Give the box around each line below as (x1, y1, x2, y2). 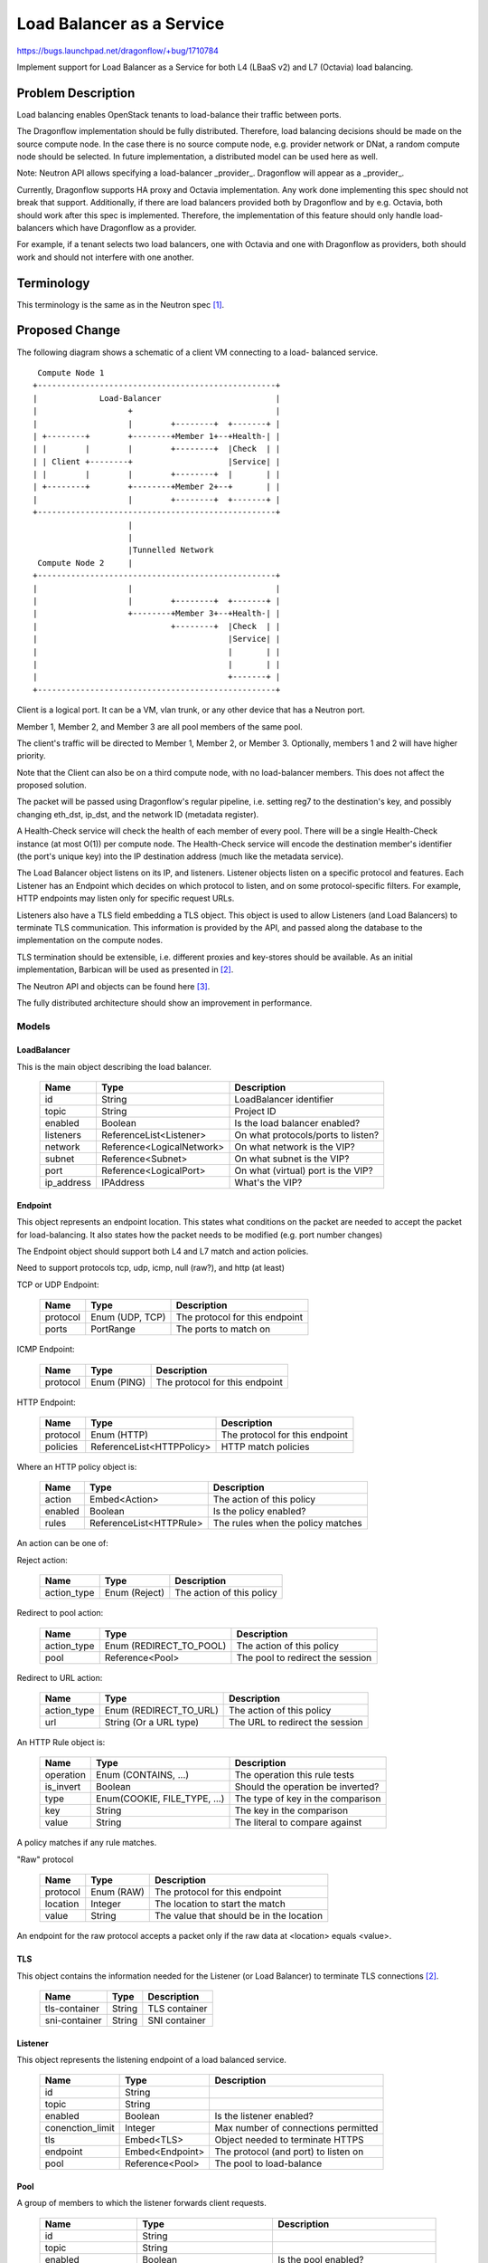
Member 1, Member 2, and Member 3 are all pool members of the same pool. (16, 721, 303, 732)
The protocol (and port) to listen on (214, 2145, 364, 2158)
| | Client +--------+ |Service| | (33, 456, 281, 466)
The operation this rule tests (234, 1769, 354, 1781)
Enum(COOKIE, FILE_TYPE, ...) (96, 1792, 225, 1805)
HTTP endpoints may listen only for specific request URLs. (16, 893, 235, 904)
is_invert (44, 1781, 81, 1793)
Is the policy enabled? (212, 1505, 306, 1518)
